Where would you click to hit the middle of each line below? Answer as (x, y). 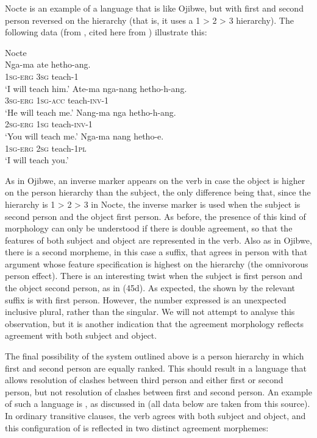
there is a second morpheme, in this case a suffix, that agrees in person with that (156, 252)
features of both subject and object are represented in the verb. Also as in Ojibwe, (158, 240)
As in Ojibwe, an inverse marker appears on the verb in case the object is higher (155, 180)
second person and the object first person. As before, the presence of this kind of (155, 216)
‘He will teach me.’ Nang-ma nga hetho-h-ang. (91, 112)
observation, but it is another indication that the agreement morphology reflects (155, 323)
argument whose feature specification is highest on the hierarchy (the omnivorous (157, 263)
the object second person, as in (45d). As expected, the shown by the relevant (150, 288)
